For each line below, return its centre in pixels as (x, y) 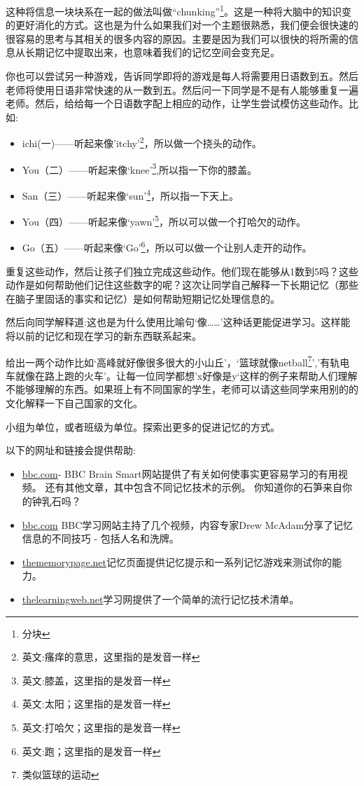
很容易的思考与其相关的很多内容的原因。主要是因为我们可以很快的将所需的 (177, 38)
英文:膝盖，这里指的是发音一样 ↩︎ (96, 680)
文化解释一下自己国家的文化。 (74, 403)
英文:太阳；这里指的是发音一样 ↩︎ (96, 704)
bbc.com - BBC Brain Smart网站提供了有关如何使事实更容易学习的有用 (180, 473)
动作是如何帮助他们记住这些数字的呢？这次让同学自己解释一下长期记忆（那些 (182, 285)
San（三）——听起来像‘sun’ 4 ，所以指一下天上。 (131, 194)
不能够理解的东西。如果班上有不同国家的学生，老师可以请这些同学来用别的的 (182, 389)
